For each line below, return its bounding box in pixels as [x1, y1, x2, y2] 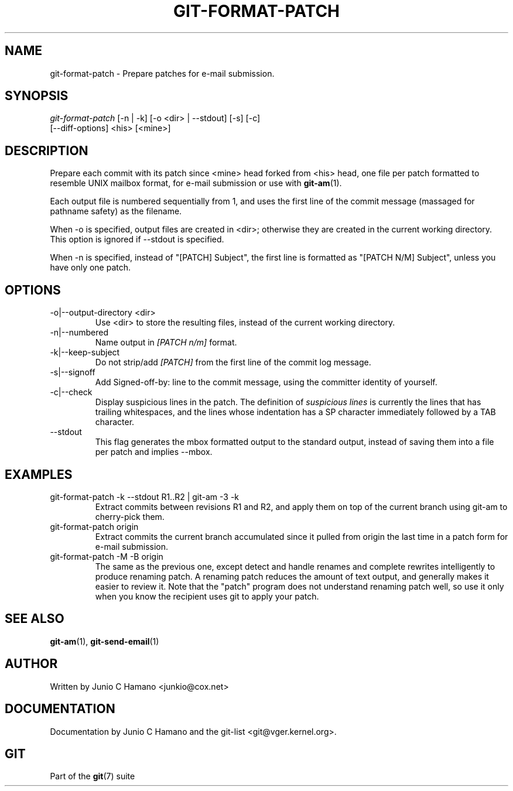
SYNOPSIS [5, 88, 69, 104]
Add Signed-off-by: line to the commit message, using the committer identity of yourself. [95, 377, 437, 388]
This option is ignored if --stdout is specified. [50, 234, 224, 245]
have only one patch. [50, 262, 131, 273]
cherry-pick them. [95, 511, 165, 522]
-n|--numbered [50, 327, 108, 338]
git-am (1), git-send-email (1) [50, 636, 159, 646]
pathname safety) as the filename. [50, 206, 182, 217]
